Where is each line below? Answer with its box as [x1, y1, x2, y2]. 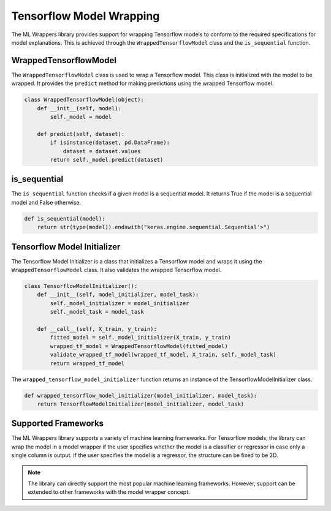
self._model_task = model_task [50, 308, 144, 316]
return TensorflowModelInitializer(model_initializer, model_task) [37, 400, 245, 407]
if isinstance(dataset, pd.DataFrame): [50, 139, 170, 146]
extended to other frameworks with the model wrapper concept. [28, 488, 190, 496]
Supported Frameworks [11, 418, 104, 429]
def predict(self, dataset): [37, 131, 125, 137]
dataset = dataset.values [63, 148, 141, 154]
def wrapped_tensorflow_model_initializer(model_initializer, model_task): [24, 392, 257, 399]
